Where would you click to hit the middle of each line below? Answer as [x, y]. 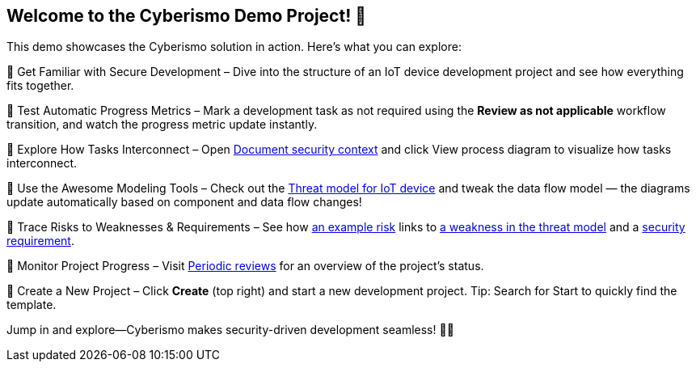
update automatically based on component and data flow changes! [184, 202]
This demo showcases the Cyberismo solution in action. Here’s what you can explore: [234, 47]
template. [32, 305]
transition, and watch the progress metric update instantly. [162, 125]
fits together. [40, 86]
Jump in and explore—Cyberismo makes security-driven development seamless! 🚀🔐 [230, 330]
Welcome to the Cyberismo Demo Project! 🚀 [186, 16]
